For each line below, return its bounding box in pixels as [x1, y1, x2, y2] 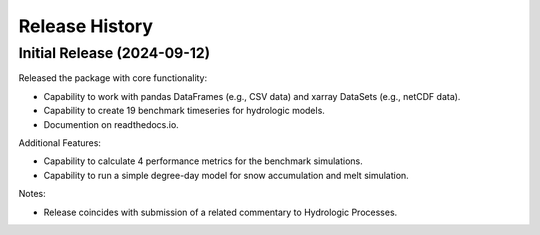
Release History [18, 15, 154, 37]
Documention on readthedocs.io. [43, 118, 179, 130]
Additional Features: [18, 136, 102, 149]
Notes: [18, 188, 46, 200]
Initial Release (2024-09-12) [18, 44, 210, 62]
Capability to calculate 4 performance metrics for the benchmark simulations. [43, 155, 364, 167]
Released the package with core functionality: [18, 72, 208, 84]
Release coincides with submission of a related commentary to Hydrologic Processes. [43, 206, 398, 218]
